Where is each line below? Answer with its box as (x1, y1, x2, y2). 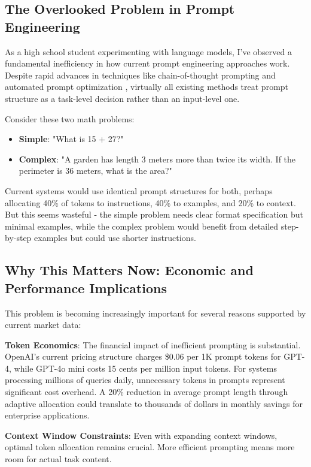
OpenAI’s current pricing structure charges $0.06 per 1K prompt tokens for (5, 350, 281, 363)
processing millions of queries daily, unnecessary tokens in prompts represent (5, 373, 285, 386)
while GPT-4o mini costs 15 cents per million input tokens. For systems (14, 361, 277, 374)
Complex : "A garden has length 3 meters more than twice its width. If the (19, 152, 296, 165)
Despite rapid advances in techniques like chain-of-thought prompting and (5, 68, 276, 81)
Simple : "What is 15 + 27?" (19, 132, 124, 145)
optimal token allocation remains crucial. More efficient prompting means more (5, 441, 295, 453)
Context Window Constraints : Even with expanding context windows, (5, 429, 278, 441)
